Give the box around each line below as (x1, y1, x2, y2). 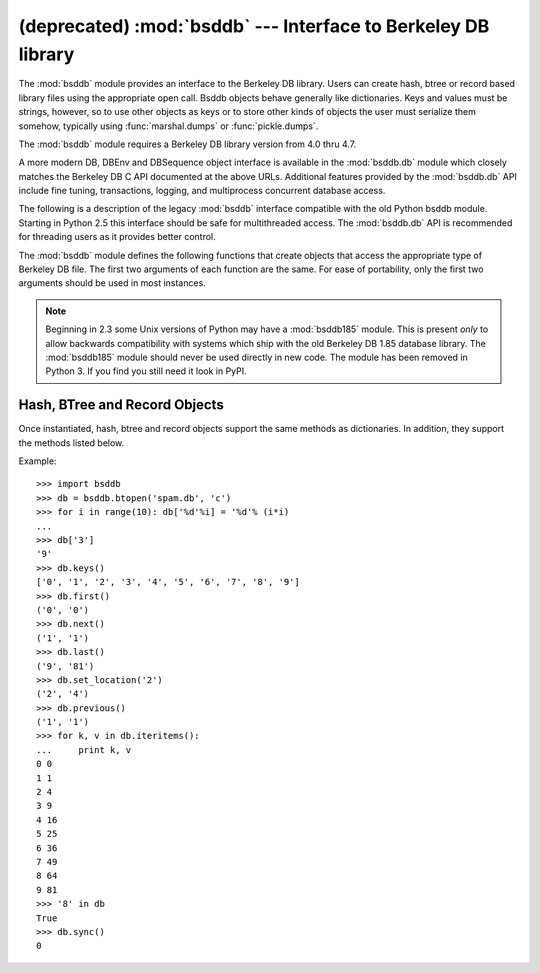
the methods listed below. (18, 436, 125, 449)
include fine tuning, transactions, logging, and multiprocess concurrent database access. (18, 185, 386, 197)
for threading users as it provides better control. (18, 231, 216, 243)
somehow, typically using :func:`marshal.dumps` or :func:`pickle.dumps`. (18, 120, 319, 132)
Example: (18, 455, 57, 467)
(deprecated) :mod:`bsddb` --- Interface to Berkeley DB (18, 15, 490, 37)
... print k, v (36, 744, 132, 755)
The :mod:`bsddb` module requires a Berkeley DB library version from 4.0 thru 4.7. (18, 138, 357, 150)
